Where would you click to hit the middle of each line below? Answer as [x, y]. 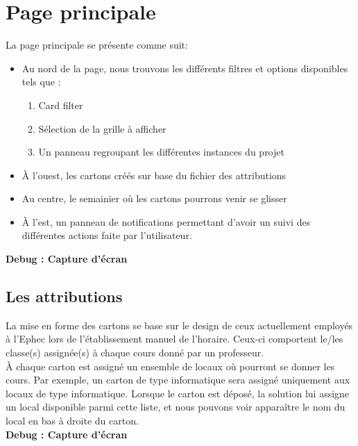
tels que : [41, 82]
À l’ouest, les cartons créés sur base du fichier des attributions [154, 175]
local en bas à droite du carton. [72, 421]
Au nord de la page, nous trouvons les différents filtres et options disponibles [185, 68]
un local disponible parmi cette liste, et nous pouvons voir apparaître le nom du [176, 407]
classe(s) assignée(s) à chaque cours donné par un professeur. [135, 353]
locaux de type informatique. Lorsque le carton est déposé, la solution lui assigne [178, 393]
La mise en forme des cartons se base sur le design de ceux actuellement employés [179, 325]
